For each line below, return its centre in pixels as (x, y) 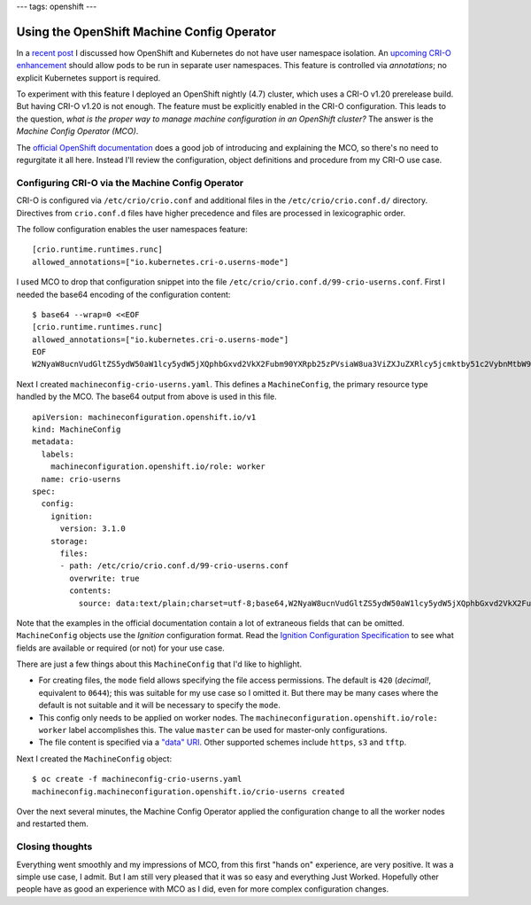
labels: (58, 454)
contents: (91, 591)
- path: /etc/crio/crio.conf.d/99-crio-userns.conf (174, 566)
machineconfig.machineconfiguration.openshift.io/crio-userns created (189, 792)
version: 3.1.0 (92, 529)
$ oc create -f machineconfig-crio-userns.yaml (137, 779)
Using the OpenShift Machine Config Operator (146, 31)
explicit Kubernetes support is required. (88, 78)
